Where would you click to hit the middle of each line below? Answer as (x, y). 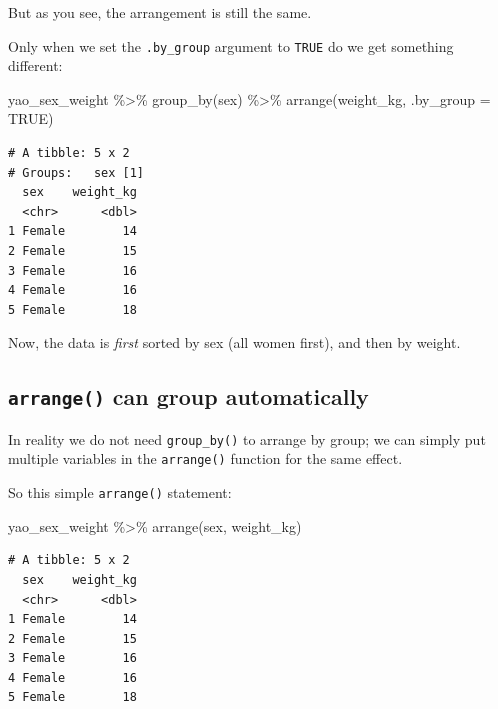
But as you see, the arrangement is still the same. (160, 12)
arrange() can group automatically (188, 396)
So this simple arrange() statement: (120, 492)
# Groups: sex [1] (76, 172)
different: (35, 65)
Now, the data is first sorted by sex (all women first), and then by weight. (234, 342)
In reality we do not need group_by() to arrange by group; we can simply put (247, 438)
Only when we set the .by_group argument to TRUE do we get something (231, 45)
